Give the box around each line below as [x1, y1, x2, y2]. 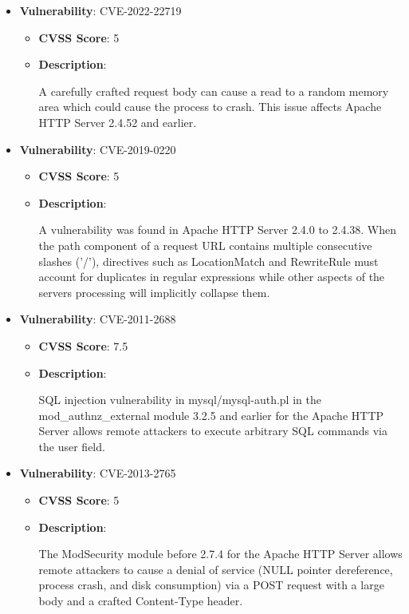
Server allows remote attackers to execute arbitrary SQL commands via [38, 422, 387, 439]
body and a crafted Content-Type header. [38, 592, 243, 609]
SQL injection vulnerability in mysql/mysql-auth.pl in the [38, 391, 321, 408]
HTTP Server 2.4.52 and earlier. [38, 113, 197, 130]
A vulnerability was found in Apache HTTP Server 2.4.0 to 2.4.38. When [38, 221, 397, 238]
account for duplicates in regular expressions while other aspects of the [38, 268, 385, 285]
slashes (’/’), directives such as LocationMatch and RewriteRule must [38, 252, 379, 269]
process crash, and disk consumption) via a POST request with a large [38, 576, 384, 593]
